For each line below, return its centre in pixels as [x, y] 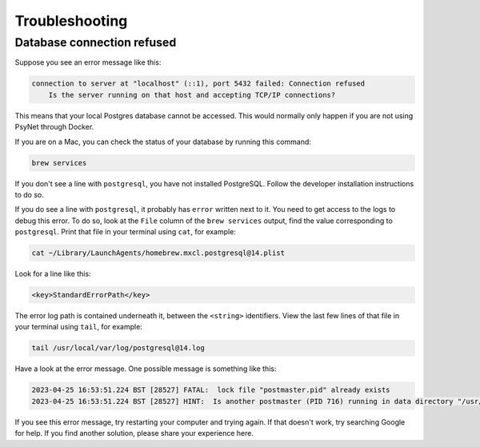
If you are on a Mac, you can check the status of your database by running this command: [163, 142]
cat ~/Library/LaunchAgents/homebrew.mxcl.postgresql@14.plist [158, 253]
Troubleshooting [71, 21]
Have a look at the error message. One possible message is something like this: [146, 369]
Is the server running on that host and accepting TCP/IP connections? [192, 95]
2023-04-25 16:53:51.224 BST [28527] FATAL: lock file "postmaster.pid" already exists [211, 390]
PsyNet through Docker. [54, 127]
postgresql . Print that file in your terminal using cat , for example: [125, 232]
